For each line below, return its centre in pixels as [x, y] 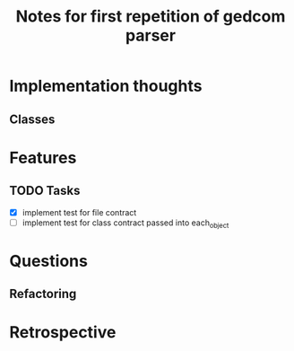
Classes [32, 119]
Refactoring [43, 294]
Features [43, 158]
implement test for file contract [79, 212]
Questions [48, 261]
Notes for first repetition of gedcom [151, 17]
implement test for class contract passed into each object [125, 224]
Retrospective [63, 333]
